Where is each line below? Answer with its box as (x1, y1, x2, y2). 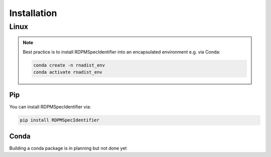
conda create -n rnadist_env (33, 62, 105, 68)
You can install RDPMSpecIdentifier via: (9, 104, 91, 110)
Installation (9, 8, 57, 19)
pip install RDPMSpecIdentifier (20, 117, 100, 123)
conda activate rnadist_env (33, 69, 102, 75)
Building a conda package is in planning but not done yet (9, 145, 127, 151)
